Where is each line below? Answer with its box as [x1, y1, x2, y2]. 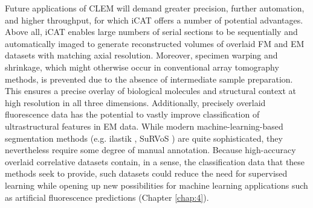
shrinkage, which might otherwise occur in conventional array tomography [5, 60, 279, 73]
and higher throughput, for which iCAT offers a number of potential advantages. [5, 13, 303, 26]
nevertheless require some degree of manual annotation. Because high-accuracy [5, 143, 296, 156]
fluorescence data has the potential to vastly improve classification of [5, 108, 260, 121]
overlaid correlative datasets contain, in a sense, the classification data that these [5, 155, 305, 168]
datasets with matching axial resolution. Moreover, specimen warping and [5, 49, 278, 61]
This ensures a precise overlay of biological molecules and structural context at [5, 84, 297, 97]
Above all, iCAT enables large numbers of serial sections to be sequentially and [5, 25, 298, 38]
